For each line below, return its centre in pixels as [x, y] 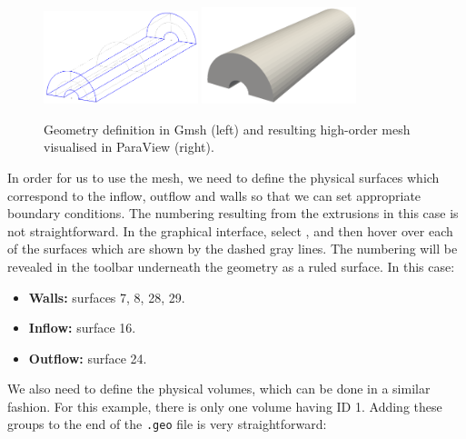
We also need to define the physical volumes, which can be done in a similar [219, 389]
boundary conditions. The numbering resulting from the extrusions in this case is [233, 213]
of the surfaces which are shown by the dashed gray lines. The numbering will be [233, 249]
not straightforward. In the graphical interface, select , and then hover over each [230, 230]
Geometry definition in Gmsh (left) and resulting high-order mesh [227, 129]
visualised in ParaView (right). [129, 147]
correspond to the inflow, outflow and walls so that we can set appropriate [214, 195]
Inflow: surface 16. [82, 328]
